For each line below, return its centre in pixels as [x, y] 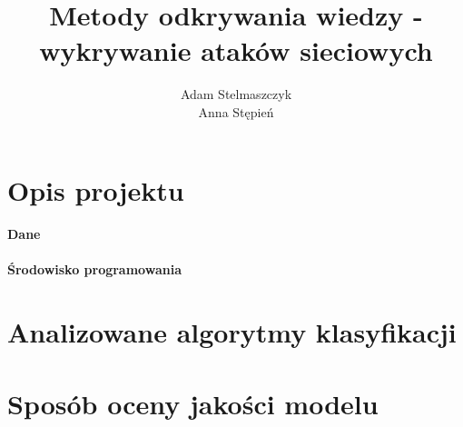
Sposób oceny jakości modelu [193, 403]
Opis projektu [96, 189]
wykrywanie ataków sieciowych [236, 50]
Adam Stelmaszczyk [236, 94]
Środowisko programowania [94, 269]
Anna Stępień [236, 111]
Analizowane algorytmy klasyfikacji [232, 332]
